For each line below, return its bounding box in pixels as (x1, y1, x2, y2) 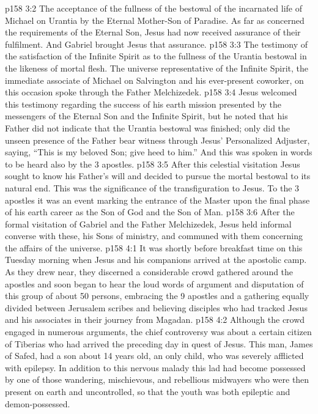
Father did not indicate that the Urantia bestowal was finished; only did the (5, 121, 290, 134)
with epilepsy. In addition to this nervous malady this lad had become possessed (5, 361, 306, 374)
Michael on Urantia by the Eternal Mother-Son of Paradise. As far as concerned (5, 13, 305, 26)
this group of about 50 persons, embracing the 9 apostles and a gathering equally (5, 289, 309, 302)
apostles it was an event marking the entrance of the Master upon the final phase (5, 193, 310, 206)
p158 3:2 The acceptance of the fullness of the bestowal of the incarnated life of (5, 2, 302, 14)
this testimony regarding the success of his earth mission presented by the (5, 97, 281, 110)
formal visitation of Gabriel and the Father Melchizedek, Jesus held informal (5, 217, 292, 230)
